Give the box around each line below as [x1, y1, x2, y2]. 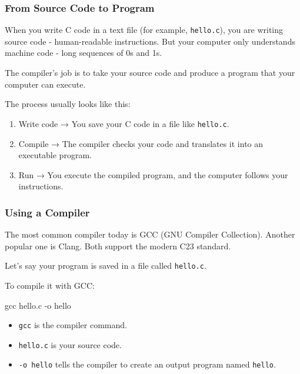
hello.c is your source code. [18, 338, 122, 350]
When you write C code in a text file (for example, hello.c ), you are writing [5, 24, 283, 36]
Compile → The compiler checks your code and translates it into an [18, 137, 264, 149]
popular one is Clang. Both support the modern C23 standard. [5, 239, 231, 252]
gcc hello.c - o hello [5, 299, 71, 311]
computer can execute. [5, 78, 86, 90]
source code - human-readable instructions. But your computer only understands [5, 35, 295, 47]
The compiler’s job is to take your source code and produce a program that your [5, 66, 295, 79]
